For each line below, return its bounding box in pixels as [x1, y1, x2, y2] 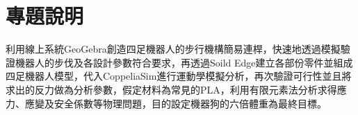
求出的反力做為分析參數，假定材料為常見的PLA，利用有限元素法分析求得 [6, 82, 337, 96]
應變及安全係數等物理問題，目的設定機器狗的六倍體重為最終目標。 [24, 96, 327, 110]
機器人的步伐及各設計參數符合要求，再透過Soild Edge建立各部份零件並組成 [15, 55, 353, 69]
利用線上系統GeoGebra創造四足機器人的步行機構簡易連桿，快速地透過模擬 [6, 42, 341, 56]
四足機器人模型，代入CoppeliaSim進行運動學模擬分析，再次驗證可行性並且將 [6, 69, 352, 83]
